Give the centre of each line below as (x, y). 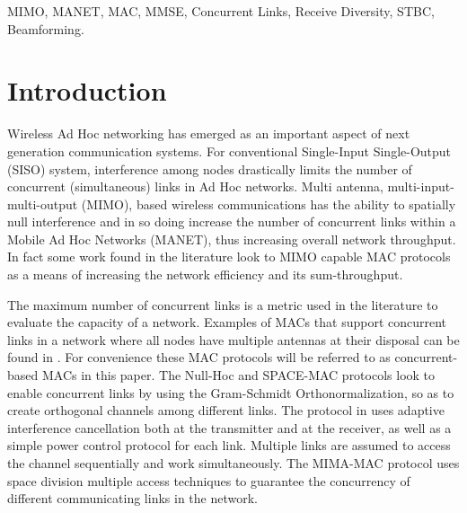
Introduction (87, 90)
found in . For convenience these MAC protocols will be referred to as (199, 357)
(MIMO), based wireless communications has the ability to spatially (269, 203)
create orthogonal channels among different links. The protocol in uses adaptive (226, 410)
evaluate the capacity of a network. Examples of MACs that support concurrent (227, 322)
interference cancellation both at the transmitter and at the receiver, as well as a (229, 427)
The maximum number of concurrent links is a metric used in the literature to (223, 304)
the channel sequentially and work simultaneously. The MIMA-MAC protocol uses (233, 463)
